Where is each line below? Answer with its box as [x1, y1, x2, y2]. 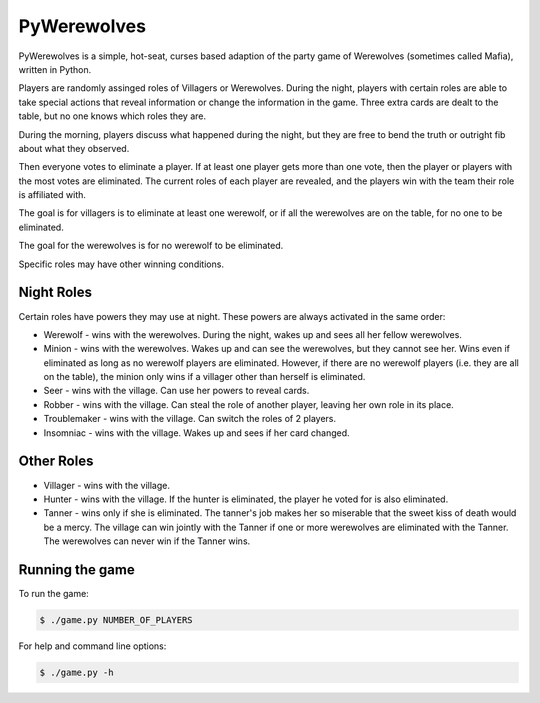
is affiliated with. [18, 189, 87, 201]
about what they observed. [18, 142, 130, 154]
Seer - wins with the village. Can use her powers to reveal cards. [43, 385, 310, 397]
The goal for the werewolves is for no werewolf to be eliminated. [18, 240, 284, 252]
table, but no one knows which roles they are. [18, 110, 207, 122]
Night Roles [18, 284, 93, 301]
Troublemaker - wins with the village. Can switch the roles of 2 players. [43, 413, 337, 425]
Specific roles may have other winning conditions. [18, 258, 225, 270]
